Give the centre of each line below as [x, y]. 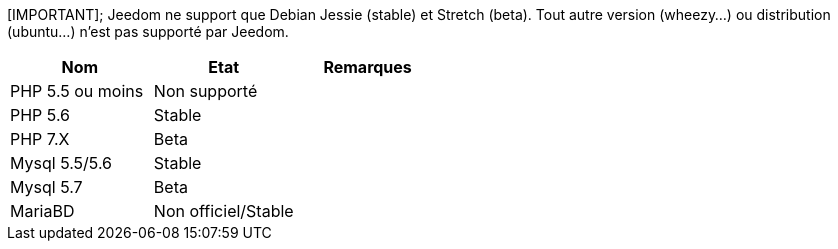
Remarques [367, 67]
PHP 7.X [40, 139]
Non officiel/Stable [223, 211]
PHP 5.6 [40, 115]
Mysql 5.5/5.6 [61, 163]
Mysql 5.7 [46, 187]
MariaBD [42, 211]
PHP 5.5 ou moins [77, 91]
